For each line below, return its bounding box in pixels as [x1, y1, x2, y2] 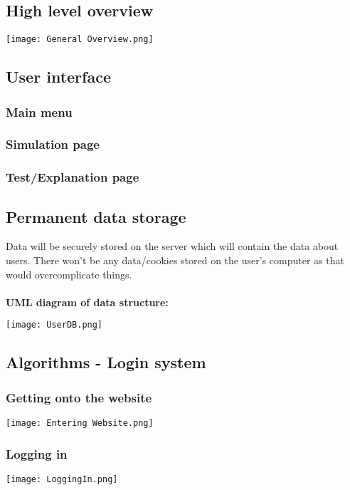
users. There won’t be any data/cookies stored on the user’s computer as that [6, 252, 344, 267]
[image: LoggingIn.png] [6, 474, 118, 484]
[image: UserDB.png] [6, 320, 103, 330]
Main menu [6, 103, 73, 120]
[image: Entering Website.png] [6, 418, 154, 428]
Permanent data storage [6, 205, 186, 227]
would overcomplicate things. [6, 266, 132, 281]
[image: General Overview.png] [6, 34, 154, 45]
